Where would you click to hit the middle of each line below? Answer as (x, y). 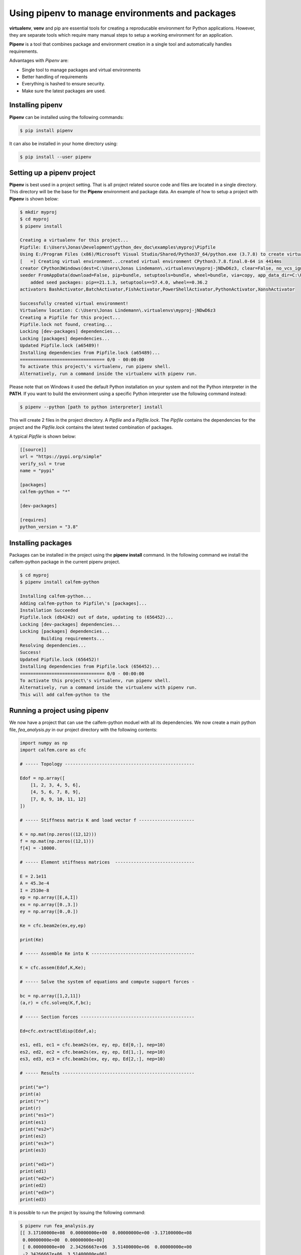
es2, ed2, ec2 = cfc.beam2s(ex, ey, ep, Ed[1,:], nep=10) (93, 1052)
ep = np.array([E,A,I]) (49, 898)
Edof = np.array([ (42, 778)
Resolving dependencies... (53, 645)
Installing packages (41, 543)
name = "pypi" (37, 471)
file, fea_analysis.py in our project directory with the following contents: (83, 729)
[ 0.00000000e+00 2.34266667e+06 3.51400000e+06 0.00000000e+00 (107, 1247)
